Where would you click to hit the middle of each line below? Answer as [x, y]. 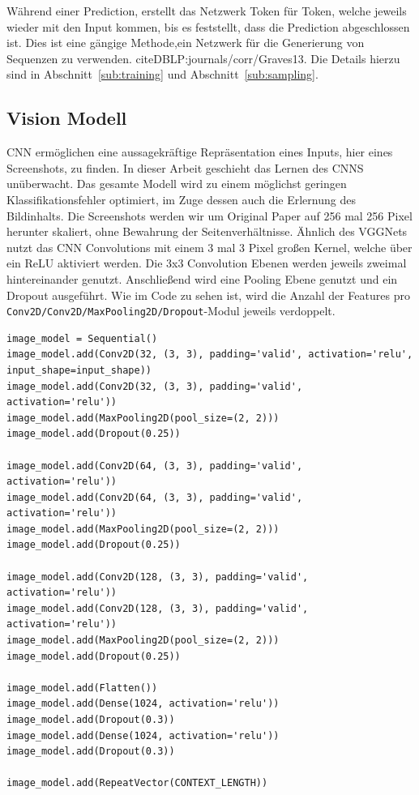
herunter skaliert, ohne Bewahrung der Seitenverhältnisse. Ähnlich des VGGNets [207, 231]
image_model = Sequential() [82, 338]
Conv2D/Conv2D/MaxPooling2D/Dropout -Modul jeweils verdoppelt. [171, 311]
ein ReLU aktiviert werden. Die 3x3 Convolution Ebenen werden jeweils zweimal [207, 263]
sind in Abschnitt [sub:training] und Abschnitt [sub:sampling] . [162, 74]
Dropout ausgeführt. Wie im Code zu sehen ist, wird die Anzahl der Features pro [208, 295]
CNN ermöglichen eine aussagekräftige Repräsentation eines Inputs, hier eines [200, 152]
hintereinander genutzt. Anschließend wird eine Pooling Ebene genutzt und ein [202, 278]
